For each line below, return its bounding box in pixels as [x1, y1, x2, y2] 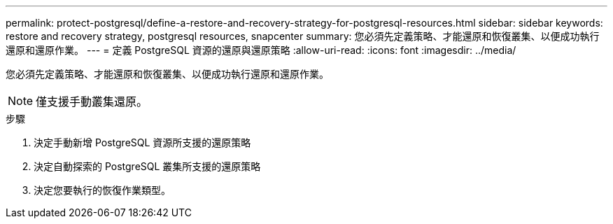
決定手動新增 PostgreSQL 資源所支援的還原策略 [34, 136, 251, 148]
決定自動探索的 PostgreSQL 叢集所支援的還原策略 [34, 160, 261, 172]
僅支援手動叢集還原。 [36, 94, 148, 108]
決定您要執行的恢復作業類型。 [34, 184, 171, 196]
